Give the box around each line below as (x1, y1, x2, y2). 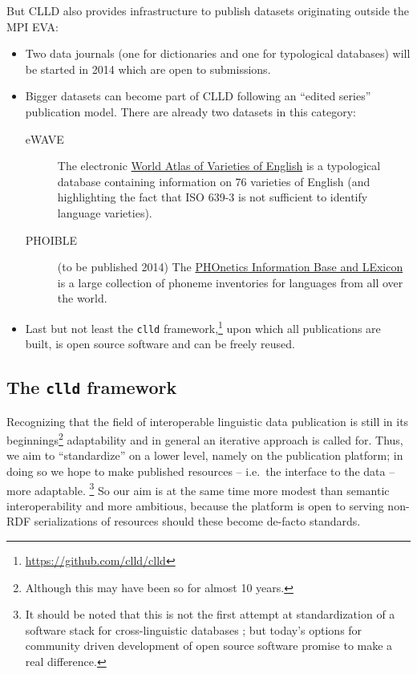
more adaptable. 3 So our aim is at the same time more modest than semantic (6, 479, 390, 498)
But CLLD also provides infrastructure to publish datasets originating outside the (6, 2, 410, 18)
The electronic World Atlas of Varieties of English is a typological (57, 157, 381, 174)
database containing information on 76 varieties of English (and (57, 173, 370, 189)
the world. (57, 290, 107, 307)
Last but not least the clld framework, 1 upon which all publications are (25, 317, 381, 336)
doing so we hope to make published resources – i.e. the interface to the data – (6, 463, 395, 480)
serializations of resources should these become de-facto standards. (34, 513, 361, 530)
